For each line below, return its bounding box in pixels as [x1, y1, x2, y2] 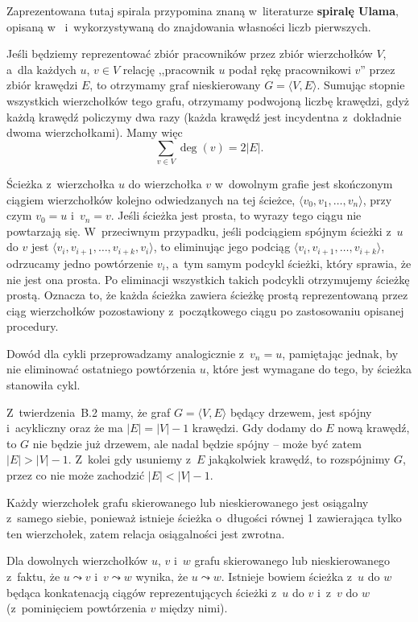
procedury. [6, 318, 59, 335]
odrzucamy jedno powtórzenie [6, 254, 154, 271]
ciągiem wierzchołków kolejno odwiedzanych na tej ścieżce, [6, 191, 296, 208]
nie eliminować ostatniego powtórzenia [6, 360, 196, 377]
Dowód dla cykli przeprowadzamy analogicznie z [6, 344, 245, 361]
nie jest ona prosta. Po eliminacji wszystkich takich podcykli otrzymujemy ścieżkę [6, 270, 410, 287]
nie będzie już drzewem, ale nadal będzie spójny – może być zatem [32, 435, 362, 451]
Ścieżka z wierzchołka [6, 175, 115, 192]
